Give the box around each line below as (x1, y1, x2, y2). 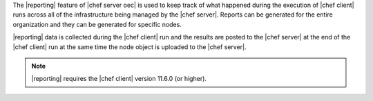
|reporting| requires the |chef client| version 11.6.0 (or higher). (31, 75, 207, 83)
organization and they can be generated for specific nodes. (12, 20, 182, 28)
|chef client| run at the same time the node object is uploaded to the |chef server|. (12, 42, 247, 51)
